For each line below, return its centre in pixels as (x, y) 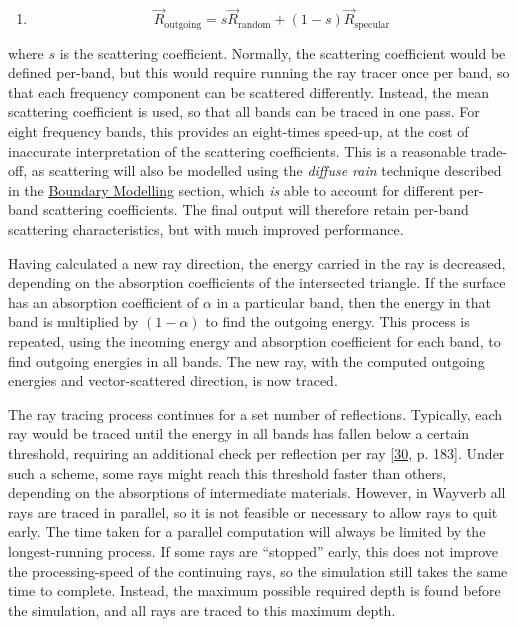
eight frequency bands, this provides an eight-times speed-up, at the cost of (238, 131)
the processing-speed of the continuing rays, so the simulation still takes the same (258, 570)
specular (372, 24)
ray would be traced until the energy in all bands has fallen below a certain (239, 433)
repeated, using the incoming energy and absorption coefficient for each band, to (254, 340)
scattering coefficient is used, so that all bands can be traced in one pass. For (244, 111)
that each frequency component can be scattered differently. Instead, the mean (248, 91)
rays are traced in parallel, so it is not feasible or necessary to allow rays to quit (253, 511)
